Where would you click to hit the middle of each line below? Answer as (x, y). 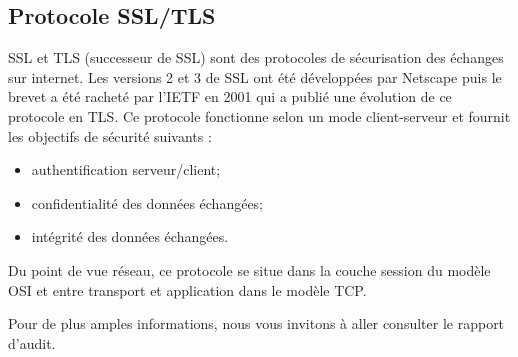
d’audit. (32, 342)
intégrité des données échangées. (130, 236)
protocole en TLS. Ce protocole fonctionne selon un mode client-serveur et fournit (259, 115)
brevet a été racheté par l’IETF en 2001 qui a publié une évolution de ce (230, 96)
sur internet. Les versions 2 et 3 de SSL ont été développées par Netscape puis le (255, 76)
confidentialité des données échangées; (147, 202)
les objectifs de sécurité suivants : (110, 135)
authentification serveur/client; (126, 169)
